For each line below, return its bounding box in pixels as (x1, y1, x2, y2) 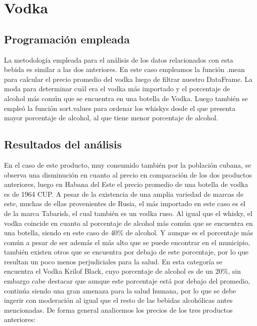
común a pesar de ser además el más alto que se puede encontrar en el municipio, (4, 237, 250, 247)
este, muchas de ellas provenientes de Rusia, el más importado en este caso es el (4, 198, 246, 209)
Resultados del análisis (4, 137, 122, 152)
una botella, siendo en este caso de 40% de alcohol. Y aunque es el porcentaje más (4, 227, 253, 238)
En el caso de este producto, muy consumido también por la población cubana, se (4, 159, 251, 170)
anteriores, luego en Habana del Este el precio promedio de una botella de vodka (4, 179, 249, 189)
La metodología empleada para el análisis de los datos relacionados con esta (4, 54, 233, 65)
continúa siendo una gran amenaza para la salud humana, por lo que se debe (4, 285, 236, 295)
